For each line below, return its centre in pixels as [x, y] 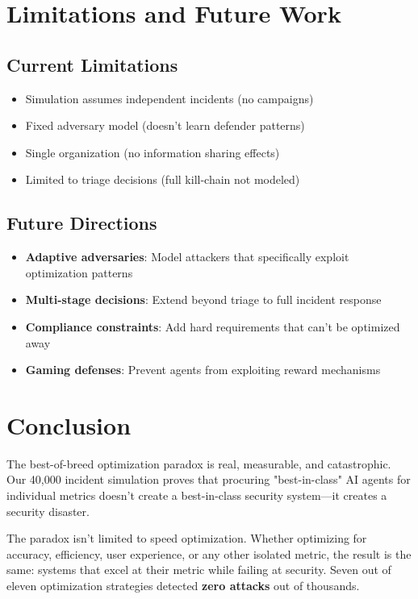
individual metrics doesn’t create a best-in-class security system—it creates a [197, 495]
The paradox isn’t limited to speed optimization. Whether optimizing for [187, 538]
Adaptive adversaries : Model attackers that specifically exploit [187, 257]
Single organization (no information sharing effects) [153, 152]
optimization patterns [79, 272]
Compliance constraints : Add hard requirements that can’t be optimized [213, 326]
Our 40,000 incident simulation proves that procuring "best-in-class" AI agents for [209, 479]
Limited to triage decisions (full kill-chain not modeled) [163, 179]
